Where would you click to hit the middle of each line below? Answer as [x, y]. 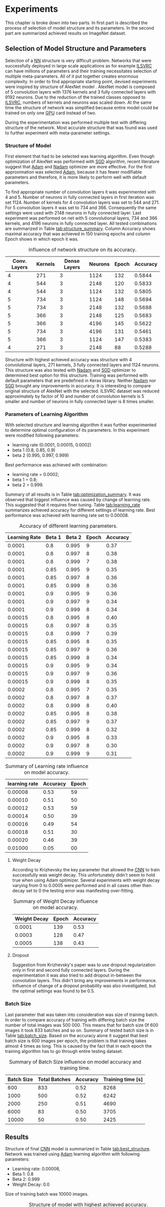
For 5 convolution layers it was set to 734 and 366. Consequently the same [81, 208]
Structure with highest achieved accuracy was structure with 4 [69, 360]
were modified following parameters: [42, 435]
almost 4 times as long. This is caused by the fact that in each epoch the [79, 1046]
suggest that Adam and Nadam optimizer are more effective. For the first [79, 167]
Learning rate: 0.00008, [36, 1169]
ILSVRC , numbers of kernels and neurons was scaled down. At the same [78, 102]
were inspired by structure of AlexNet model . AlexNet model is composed [80, 87]
